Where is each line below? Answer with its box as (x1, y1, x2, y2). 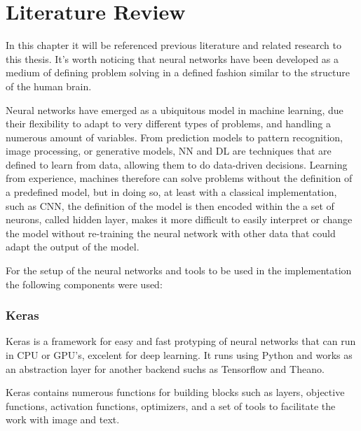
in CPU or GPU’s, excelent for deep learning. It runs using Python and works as (6, 348, 353, 362)
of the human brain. (6, 78, 92, 93)
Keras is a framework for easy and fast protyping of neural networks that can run (6, 334, 356, 348)
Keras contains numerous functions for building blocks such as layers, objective (6, 385, 345, 400)
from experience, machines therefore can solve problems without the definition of (6, 171, 353, 185)
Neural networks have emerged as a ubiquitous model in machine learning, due (6, 102, 343, 117)
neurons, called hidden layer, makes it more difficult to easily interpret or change (6, 212, 353, 227)
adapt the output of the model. (6, 239, 139, 254)
